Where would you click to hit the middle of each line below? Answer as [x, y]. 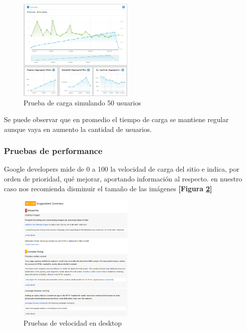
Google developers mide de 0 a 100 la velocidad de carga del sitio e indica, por [122, 169]
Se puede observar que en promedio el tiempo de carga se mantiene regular [116, 119]
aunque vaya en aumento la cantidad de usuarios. [78, 129]
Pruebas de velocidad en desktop [73, 323]
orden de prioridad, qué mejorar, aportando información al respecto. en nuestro [123, 178]
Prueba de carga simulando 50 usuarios [82, 103]
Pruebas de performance [53, 151]
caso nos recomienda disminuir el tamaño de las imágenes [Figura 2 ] [108, 188]
